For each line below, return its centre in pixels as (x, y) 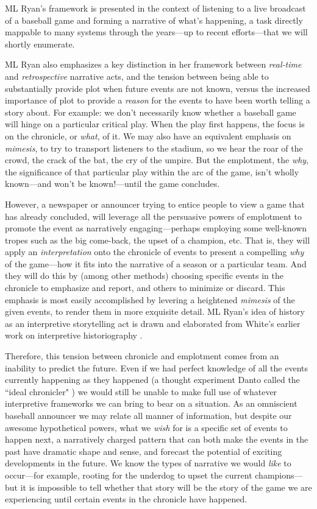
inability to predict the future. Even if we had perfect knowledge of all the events (157, 367)
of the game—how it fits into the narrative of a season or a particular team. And (156, 263)
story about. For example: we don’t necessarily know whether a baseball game (151, 112)
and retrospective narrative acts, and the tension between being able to (137, 76)
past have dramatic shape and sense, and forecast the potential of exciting (144, 451)
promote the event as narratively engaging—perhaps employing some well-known (156, 228)
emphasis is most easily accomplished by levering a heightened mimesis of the (150, 299)
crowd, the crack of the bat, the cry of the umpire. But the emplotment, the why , (157, 160)
